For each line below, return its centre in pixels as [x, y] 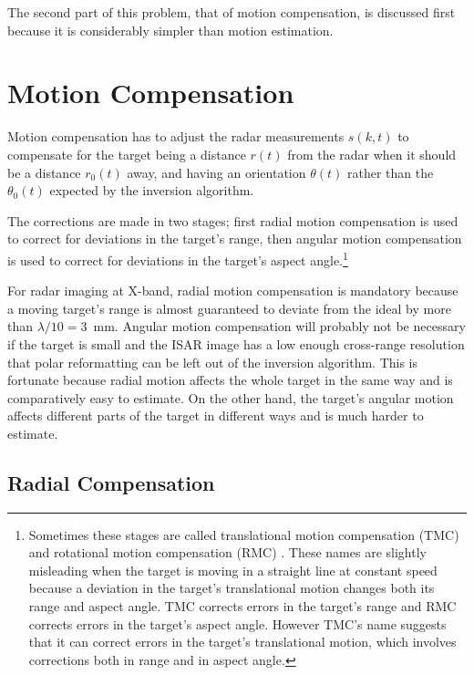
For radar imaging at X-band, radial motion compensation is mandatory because [233, 291]
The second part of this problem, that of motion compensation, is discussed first [232, 12]
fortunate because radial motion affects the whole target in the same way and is [230, 380]
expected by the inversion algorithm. [152, 190]
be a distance [44, 172]
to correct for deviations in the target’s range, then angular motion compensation [235, 239]
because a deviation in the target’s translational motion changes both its [232, 588]
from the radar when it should [372, 154]
